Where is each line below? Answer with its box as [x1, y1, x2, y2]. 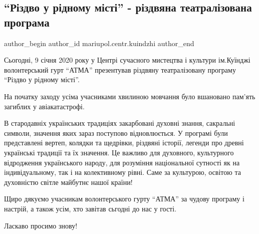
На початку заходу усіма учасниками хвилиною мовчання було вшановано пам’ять [4, 91, 255, 101]
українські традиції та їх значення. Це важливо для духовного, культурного [4, 147, 234, 157]
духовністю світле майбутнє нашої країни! [4, 176, 133, 187]
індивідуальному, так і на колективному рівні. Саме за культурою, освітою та [4, 167, 241, 177]
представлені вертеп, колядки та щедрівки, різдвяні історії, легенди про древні [4, 137, 244, 148]
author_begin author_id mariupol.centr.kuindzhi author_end [4, 38, 194, 48]
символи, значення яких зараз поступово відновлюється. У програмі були [4, 127, 228, 138]
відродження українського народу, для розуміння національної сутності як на [4, 157, 240, 167]
